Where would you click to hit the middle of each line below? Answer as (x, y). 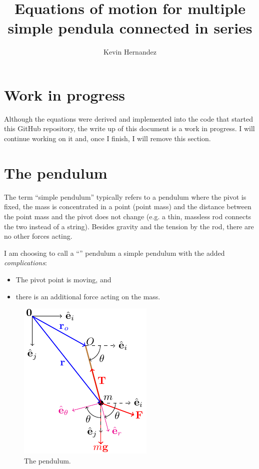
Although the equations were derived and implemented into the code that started (129, 118)
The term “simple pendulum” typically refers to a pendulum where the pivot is (125, 196)
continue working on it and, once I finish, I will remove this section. (107, 138)
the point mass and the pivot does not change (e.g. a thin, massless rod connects (128, 216)
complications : (25, 263)
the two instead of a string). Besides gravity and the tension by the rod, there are (129, 226)
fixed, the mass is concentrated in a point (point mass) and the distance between (128, 206)
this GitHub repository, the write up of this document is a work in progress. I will (129, 128)
